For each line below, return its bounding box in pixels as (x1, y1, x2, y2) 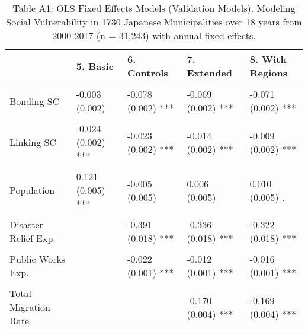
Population (9, 183, 55, 197)
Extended (187, 66, 233, 79)
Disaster (9, 218, 43, 231)
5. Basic (76, 59, 114, 73)
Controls (127, 66, 168, 79)
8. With (249, 52, 287, 66)
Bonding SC (9, 94, 60, 108)
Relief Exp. (9, 231, 56, 245)
